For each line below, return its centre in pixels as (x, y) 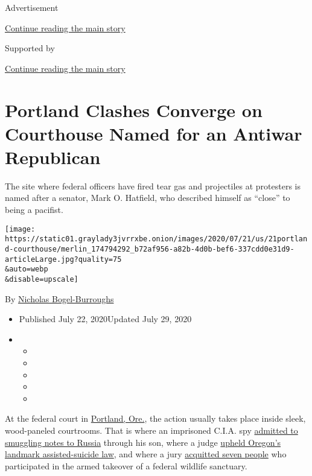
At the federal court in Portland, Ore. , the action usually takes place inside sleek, (155, 418)
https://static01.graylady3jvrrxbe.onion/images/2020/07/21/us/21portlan (156, 239)
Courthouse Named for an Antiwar (154, 133)
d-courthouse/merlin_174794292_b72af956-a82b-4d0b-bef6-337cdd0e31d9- (150, 249)
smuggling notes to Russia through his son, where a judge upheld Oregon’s (143, 442)
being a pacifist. (34, 210)
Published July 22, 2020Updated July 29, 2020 (105, 319)
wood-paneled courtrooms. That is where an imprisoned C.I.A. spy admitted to (151, 430)
